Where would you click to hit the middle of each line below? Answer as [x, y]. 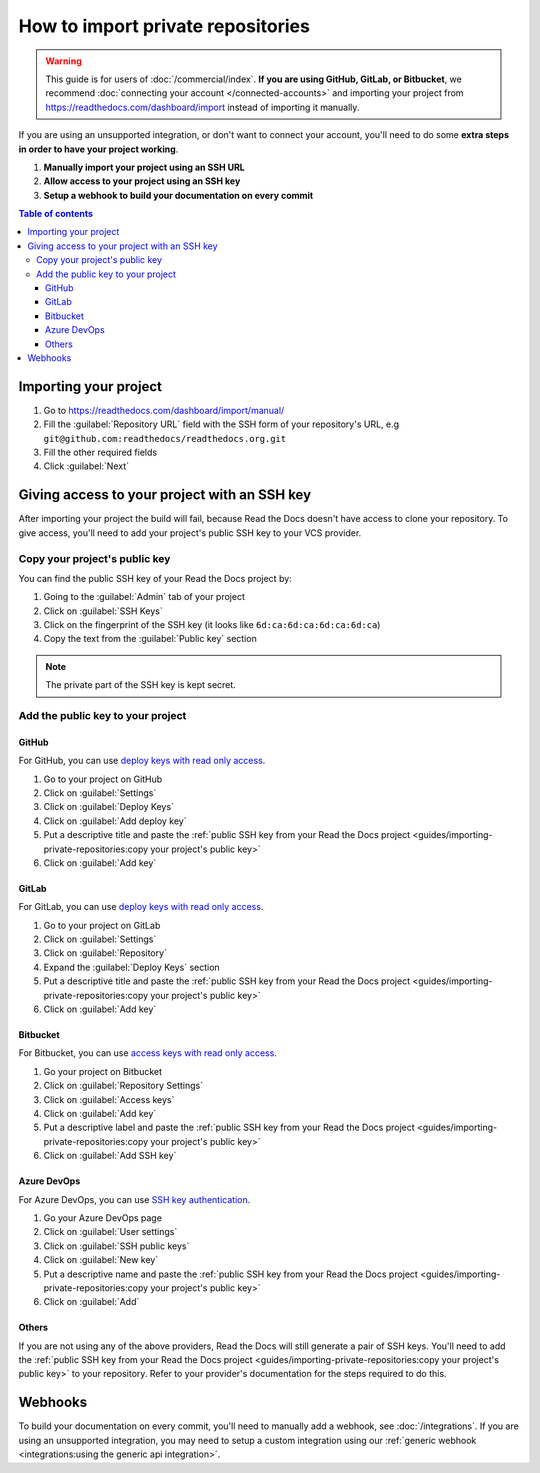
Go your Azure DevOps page [102, 1217]
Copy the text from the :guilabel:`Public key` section [150, 639]
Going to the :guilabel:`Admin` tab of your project [144, 597]
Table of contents [56, 214]
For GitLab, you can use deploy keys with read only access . [141, 907]
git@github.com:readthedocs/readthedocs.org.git [165, 438]
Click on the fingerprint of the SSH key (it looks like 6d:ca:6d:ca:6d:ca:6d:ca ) [212, 625]
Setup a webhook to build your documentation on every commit [178, 195]
